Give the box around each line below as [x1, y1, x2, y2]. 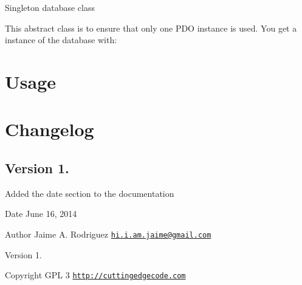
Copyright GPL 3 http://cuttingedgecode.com [5, 269, 186, 281]
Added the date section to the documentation [5, 187, 174, 199]
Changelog [5, 117, 94, 142]
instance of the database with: [5, 33, 117, 46]
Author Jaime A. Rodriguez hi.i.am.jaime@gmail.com [5, 227, 211, 240]
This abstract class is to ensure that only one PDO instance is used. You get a [5, 21, 297, 34]
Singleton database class [5, 1, 95, 13]
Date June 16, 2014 [5, 207, 77, 220]
